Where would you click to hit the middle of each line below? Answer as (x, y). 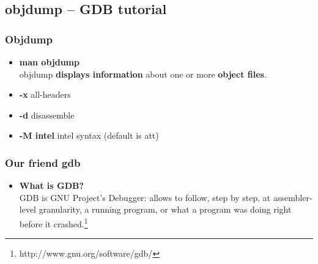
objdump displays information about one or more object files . (143, 74)
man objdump (49, 62)
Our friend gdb (43, 162)
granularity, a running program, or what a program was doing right (165, 209)
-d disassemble (47, 115)
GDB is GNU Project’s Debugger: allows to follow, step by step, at (145, 197)
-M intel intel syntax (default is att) (89, 135)
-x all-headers (45, 94)
